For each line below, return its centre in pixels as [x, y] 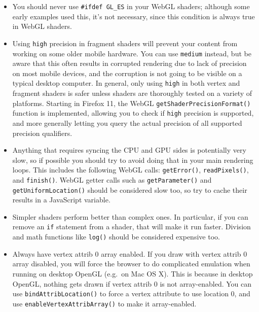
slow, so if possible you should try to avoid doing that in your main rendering [133, 160]
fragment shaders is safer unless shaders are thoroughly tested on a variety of [132, 93]
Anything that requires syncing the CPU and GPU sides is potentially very [129, 150]
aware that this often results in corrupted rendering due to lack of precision [129, 63]
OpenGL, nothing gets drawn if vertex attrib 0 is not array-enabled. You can [132, 283]
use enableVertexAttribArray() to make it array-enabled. [104, 303]
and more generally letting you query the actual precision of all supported [127, 123]
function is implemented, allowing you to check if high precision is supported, [133, 113]
